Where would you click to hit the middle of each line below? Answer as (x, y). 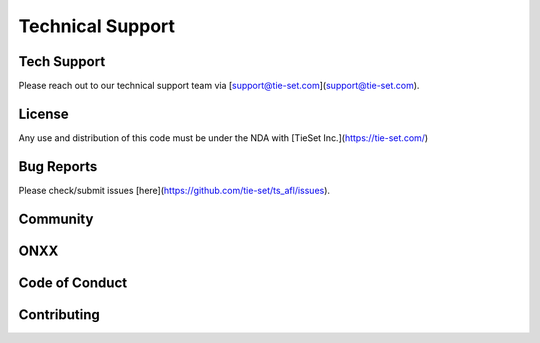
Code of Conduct (73, 282)
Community (56, 218)
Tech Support (62, 61)
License (43, 113)
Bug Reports (58, 166)
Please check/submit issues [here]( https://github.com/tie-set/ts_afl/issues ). (174, 190)
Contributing (59, 314)
